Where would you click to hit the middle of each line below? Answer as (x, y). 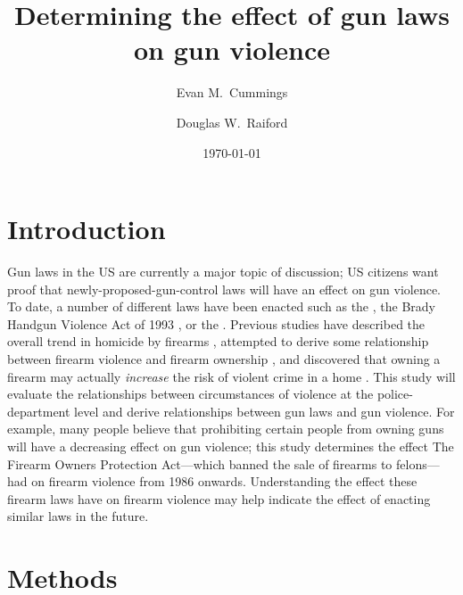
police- (395, 394)
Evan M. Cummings (232, 92)
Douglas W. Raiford (232, 122)
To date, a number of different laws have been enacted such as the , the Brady (222, 306)
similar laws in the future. (78, 516)
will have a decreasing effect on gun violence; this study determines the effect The (231, 446)
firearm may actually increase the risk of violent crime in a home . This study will (231, 376)
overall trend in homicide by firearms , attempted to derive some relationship (218, 341)
